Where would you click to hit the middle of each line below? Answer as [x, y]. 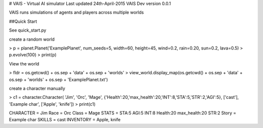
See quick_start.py [28, 30]
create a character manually [37, 88]
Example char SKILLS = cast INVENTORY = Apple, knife [65, 120]
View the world [24, 64]
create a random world [32, 39]
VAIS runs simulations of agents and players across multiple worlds [76, 13]
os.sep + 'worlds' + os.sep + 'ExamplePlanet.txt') [58, 80]
